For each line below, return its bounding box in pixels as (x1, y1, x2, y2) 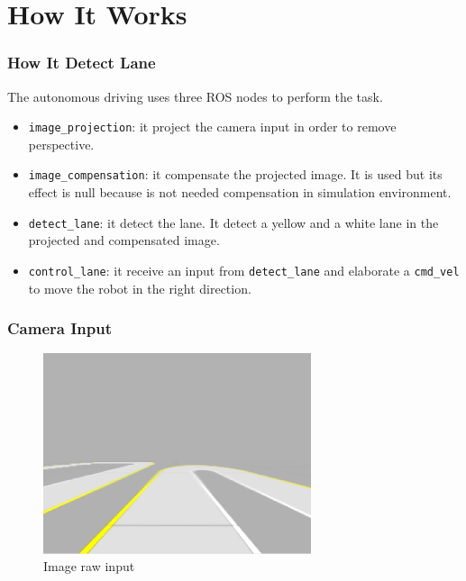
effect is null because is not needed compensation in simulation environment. (28, 183, 452, 202)
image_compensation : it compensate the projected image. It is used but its (28, 165, 443, 184)
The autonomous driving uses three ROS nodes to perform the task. (7, 86, 383, 105)
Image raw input (43, 557, 135, 576)
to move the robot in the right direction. (28, 278, 251, 297)
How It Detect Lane (7, 51, 156, 74)
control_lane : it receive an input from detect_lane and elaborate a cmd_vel (28, 260, 460, 279)
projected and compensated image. (28, 231, 220, 250)
